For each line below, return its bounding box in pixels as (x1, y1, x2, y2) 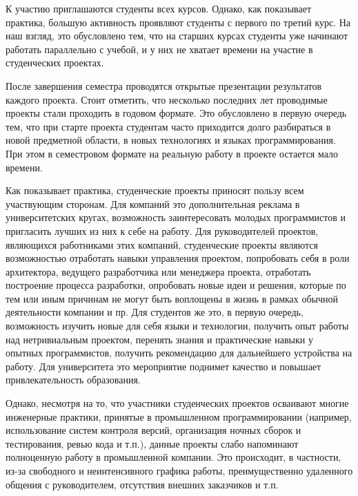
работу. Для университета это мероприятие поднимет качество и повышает (6, 359, 321, 373)
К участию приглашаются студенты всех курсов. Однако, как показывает (6, 1, 312, 15)
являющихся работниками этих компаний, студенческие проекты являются (6, 237, 318, 251)
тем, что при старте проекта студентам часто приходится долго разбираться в (6, 119, 331, 133)
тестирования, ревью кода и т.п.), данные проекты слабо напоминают (6, 436, 299, 450)
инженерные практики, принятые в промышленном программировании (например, (6, 409, 352, 423)
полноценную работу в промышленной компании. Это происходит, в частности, (6, 450, 341, 464)
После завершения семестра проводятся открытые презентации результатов (6, 78, 322, 93)
